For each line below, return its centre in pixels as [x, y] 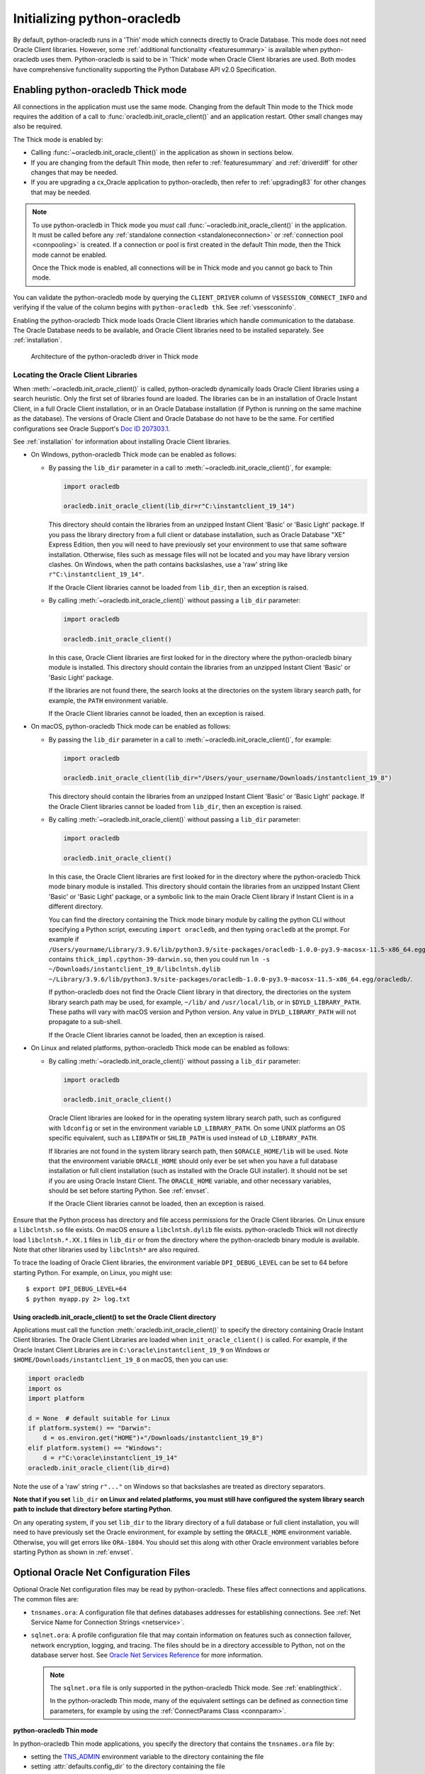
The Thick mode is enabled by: [58, 139]
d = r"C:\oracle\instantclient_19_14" [110, 1458]
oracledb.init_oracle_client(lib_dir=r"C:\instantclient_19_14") [179, 506]
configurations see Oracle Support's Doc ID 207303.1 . [91, 429]
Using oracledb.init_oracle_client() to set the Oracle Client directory [114, 1317]
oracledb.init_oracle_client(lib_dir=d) [99, 1468]
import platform [56, 1398]
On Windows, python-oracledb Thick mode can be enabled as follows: [134, 455]
